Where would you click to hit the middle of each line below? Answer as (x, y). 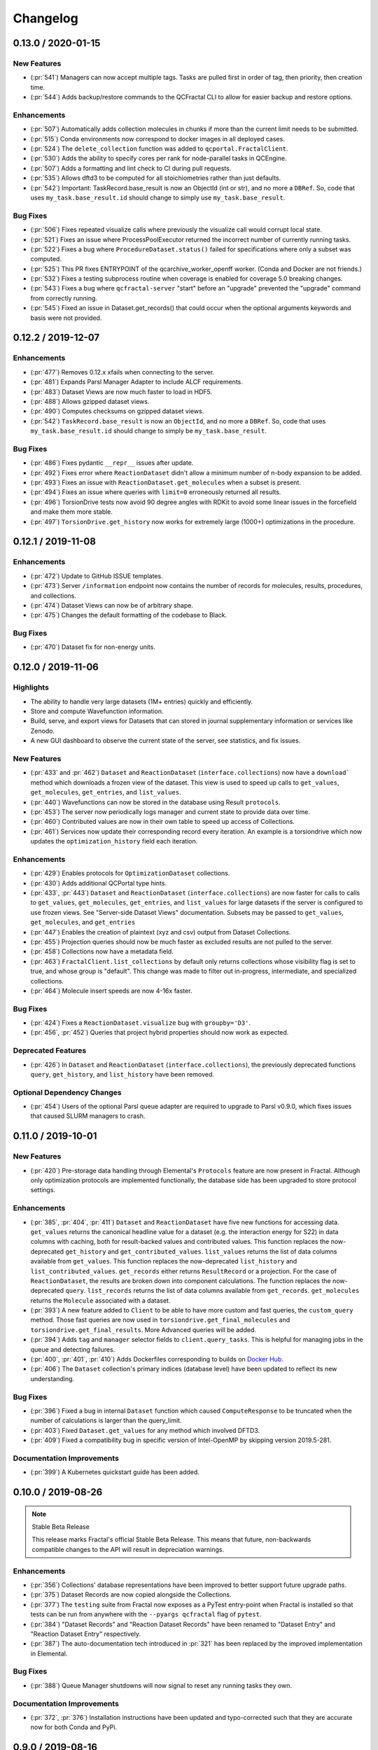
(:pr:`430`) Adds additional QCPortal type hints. (99, 883)
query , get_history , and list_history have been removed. (122, 1074)
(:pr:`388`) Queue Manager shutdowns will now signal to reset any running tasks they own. (161, 1685)
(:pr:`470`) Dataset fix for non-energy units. (93, 647)
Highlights (31, 687)
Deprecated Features (50, 1051)
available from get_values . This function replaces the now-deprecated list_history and (164, 1261)
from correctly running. (64, 298)
